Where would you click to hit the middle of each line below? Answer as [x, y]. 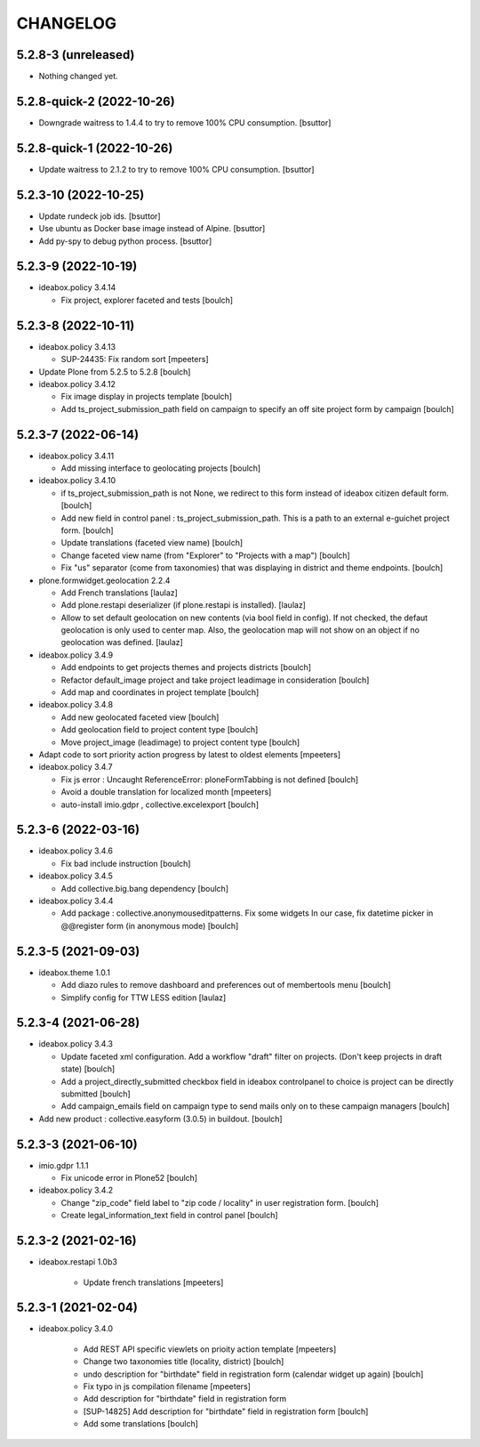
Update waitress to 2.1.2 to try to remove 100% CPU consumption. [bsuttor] [176, 169]
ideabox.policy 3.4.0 [76, 1329]
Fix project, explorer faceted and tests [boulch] [147, 300]
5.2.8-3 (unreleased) [76, 55]
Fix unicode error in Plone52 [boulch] [129, 1178]
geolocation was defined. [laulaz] [122, 643]
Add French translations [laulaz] [119, 593]
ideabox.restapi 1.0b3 [78, 1262]
